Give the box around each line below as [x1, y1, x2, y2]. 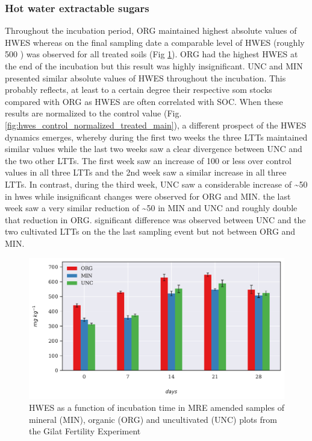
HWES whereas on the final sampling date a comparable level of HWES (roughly [5, 36, 305, 48]
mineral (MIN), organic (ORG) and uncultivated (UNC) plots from [29, 413, 277, 425]
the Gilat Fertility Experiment [29, 425, 141, 437]
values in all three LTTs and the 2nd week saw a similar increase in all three [5, 166, 287, 179]
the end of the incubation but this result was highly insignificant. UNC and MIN [5, 60, 303, 72]
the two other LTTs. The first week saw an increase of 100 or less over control [5, 154, 292, 167]
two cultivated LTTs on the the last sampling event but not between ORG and [5, 225, 296, 238]
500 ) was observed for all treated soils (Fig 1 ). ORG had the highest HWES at [5, 48, 298, 60]
